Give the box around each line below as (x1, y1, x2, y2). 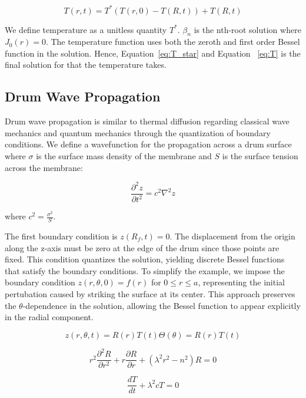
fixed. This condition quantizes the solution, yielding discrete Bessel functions (5, 253, 285, 265)
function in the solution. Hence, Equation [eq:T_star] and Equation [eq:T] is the (5, 47, 301, 59)
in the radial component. (5, 311, 94, 323)
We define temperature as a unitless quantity (5, 23, 167, 35)
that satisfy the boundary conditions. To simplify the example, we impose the (5, 264, 285, 277)
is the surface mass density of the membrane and (36, 150, 212, 162)
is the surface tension (222, 150, 298, 162)
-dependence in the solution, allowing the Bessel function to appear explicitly (22, 299, 301, 311)
